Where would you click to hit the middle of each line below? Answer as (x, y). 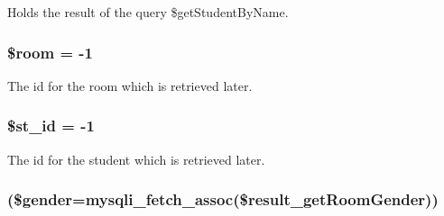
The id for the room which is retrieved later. (130, 85)
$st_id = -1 (51, 126)
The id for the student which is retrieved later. (136, 159)
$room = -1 (50, 52)
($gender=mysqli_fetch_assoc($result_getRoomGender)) (223, 199)
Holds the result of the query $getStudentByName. (148, 12)
